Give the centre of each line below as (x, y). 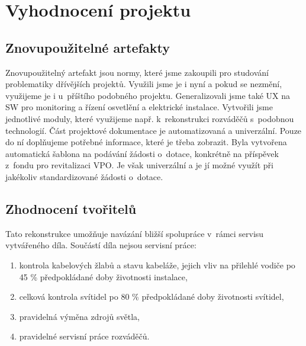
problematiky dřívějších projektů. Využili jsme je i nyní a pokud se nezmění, (144, 84)
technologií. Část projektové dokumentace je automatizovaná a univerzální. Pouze (154, 130)
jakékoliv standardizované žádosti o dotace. (84, 176)
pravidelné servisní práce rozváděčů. (84, 336)
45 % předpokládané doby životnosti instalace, (103, 276)
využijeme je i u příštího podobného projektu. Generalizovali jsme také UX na (148, 95)
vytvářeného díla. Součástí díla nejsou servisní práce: (101, 245)
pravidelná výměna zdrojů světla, (79, 316)
